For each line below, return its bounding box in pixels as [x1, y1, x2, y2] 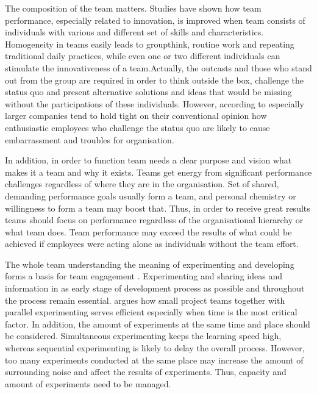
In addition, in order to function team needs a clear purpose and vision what [5, 154, 292, 167]
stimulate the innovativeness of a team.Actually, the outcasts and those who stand [5, 61, 312, 74]
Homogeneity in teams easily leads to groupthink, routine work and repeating [5, 37, 294, 50]
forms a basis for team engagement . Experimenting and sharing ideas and [5, 270, 282, 282]
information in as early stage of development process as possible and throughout [5, 282, 305, 295]
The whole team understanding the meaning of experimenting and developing [5, 257, 294, 270]
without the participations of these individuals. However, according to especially [5, 97, 304, 110]
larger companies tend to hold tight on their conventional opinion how [5, 109, 267, 122]
